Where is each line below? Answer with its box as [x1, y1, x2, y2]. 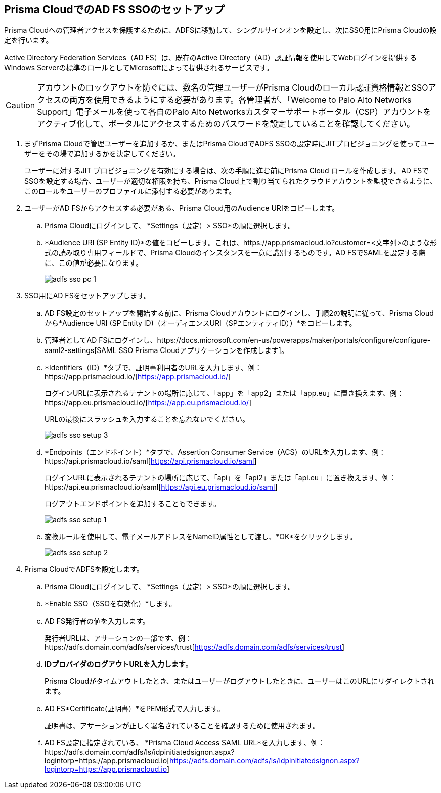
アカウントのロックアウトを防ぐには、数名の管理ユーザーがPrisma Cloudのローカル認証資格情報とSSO [37, 82, 428, 93]
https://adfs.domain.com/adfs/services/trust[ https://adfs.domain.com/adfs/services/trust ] [45, 643, 345, 652]
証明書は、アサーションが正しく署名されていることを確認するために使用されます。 [45, 721, 320, 730]
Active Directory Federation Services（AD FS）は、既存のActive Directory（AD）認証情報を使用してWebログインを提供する [4, 53, 417, 62]
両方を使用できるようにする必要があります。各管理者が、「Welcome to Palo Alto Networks [69, 95, 412, 105]
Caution [6, 100, 35, 111]
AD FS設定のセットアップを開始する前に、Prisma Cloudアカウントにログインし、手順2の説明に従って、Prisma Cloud [45, 309, 434, 318]
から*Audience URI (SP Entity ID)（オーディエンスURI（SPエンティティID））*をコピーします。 [45, 319, 357, 328]
